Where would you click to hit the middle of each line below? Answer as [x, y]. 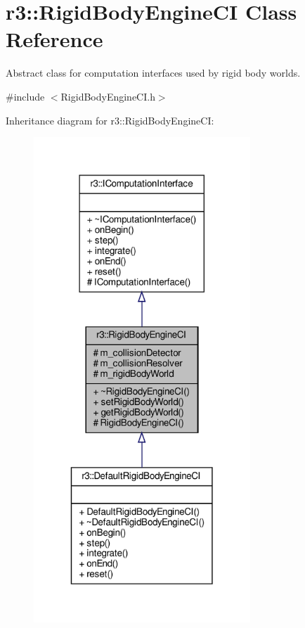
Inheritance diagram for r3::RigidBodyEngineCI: [110, 120]
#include [25, 96]
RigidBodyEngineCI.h [108, 96]
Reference [54, 39]
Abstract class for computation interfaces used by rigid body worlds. [153, 73]
